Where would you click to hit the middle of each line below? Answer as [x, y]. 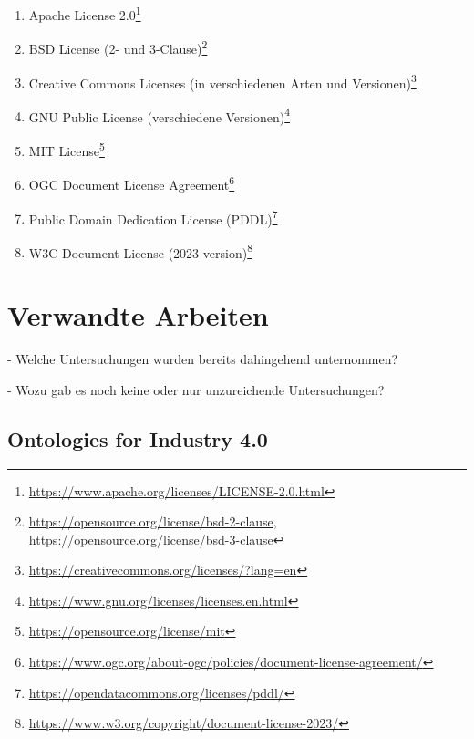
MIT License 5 [67, 149]
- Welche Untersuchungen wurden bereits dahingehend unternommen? [203, 359]
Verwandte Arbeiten [138, 315]
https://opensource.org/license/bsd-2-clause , [153, 521]
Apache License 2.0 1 [85, 13]
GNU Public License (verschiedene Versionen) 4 [160, 115]
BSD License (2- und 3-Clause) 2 [118, 47]
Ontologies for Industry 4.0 [138, 438]
